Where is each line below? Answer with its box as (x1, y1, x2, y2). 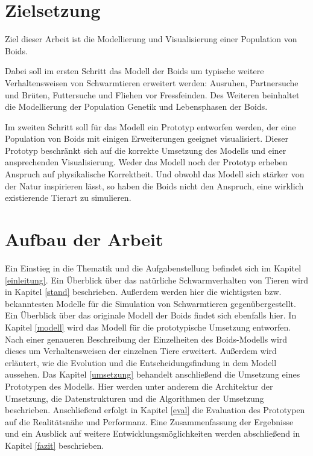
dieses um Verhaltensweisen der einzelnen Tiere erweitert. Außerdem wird (5, 344, 277, 357)
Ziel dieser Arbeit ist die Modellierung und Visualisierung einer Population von (5, 33, 297, 45)
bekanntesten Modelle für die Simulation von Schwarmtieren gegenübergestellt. (5, 297, 296, 309)
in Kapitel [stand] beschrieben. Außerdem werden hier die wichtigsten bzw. (5, 285, 282, 298)
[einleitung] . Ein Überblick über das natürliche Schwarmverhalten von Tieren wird (5, 273, 309, 286)
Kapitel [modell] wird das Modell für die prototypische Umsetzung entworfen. (5, 320, 291, 333)
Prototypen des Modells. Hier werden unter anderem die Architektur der (5, 379, 273, 392)
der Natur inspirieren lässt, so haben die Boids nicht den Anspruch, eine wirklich (5, 179, 304, 192)
